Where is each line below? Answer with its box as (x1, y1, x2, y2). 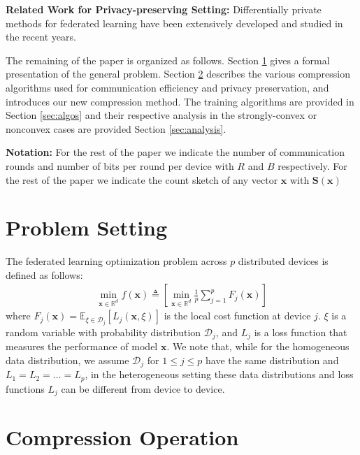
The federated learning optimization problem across (6, 254, 227, 268)
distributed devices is (238, 254, 329, 268)
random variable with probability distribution (6, 324, 201, 339)
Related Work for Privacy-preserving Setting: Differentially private (6, 2, 322, 16)
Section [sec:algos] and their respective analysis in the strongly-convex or (6, 108, 317, 122)
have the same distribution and (206, 352, 339, 367)
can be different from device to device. (61, 381, 225, 396)
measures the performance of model (6, 339, 158, 354)
